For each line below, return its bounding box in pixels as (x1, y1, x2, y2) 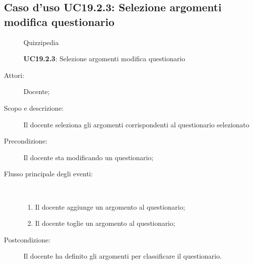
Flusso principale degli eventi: (4, 168, 93, 179)
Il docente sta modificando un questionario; (23, 152, 154, 162)
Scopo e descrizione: (4, 102, 64, 113)
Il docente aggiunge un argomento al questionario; (35, 201, 185, 212)
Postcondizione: (4, 234, 50, 244)
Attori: (4, 70, 24, 80)
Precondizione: (4, 136, 47, 146)
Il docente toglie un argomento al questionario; (35, 218, 175, 228)
